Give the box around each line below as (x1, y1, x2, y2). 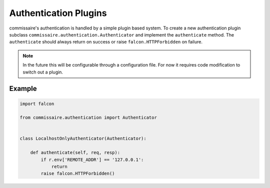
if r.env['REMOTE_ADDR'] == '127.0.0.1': (40, 156, 144, 162)
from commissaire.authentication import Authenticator (19, 115, 157, 120)
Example (9, 84, 37, 93)
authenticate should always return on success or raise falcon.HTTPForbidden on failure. (9, 39, 202, 45)
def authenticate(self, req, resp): (30, 150, 120, 155)
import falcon (19, 100, 54, 106)
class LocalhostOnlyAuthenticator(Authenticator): (19, 135, 147, 141)
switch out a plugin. (22, 69, 63, 75)
